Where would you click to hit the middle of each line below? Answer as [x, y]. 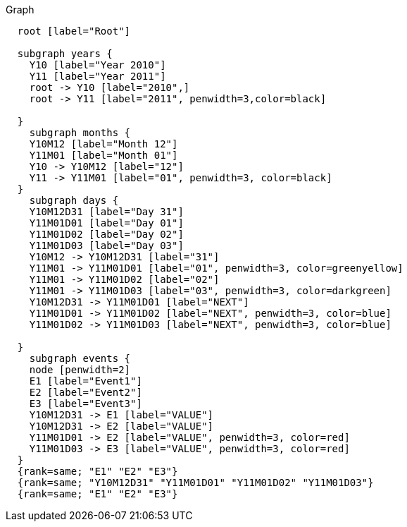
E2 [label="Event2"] [86, 392]
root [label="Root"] [74, 31]
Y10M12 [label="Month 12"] [104, 144]
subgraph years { [65, 54]
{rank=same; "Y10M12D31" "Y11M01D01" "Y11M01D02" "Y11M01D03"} [195, 483]
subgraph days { [74, 200]
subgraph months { [80, 133]
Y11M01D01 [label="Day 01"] [106, 223]
